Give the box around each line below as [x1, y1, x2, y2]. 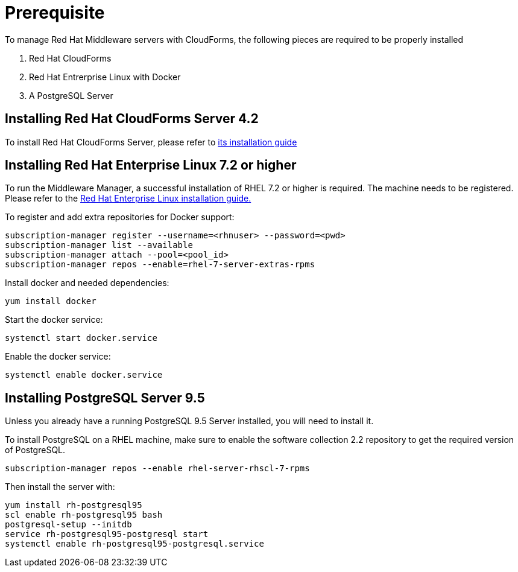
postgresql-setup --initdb [5, 520, 132, 530]
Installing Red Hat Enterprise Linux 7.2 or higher [5, 157, 297, 173]
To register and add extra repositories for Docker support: [5, 212, 235, 223]
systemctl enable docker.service [5, 370, 163, 380]
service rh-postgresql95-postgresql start [5, 529, 209, 539]
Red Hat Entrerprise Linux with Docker [29, 71, 181, 82]
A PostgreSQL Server [29, 90, 113, 101]
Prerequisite [5, 2, 105, 23]
